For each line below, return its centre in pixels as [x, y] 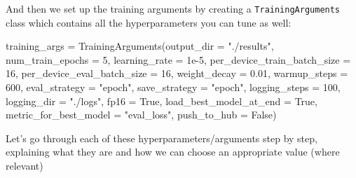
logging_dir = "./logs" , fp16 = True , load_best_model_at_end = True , [162, 101]
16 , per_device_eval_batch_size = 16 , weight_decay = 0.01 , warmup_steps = [177, 73]
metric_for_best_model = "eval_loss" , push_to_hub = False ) [141, 115]
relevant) [25, 165]
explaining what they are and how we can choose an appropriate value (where [173, 152]
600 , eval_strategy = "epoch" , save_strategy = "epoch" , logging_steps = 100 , [173, 87]
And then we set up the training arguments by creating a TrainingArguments [173, 8]
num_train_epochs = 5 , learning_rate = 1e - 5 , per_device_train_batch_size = [178, 59]
